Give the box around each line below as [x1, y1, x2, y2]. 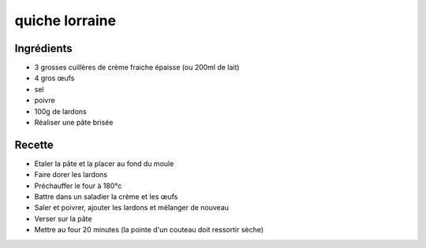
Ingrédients [14, 42, 73, 55]
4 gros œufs [34, 73, 75, 83]
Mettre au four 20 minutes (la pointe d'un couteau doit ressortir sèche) [34, 225, 264, 235]
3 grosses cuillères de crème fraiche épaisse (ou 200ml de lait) [34, 63, 240, 72]
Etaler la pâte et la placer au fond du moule [34, 158, 174, 168]
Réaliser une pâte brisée [34, 118, 114, 128]
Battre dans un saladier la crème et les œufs [34, 192, 178, 202]
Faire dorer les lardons [34, 170, 108, 180]
